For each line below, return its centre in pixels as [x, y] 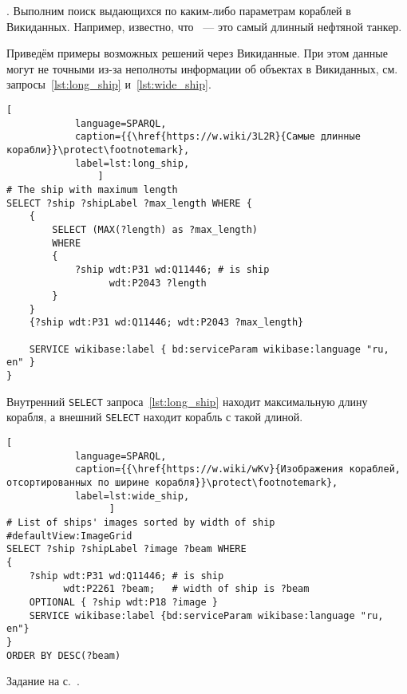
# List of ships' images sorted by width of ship [141, 522]
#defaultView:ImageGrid [69, 536]
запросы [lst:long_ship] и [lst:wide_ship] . [109, 84]
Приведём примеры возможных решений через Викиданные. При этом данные [197, 53]
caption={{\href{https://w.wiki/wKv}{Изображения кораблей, [237, 469]
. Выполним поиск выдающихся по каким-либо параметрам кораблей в [179, 10]
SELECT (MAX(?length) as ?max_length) [155, 229]
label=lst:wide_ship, [132, 496]
